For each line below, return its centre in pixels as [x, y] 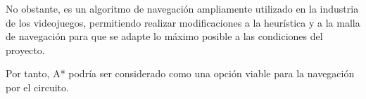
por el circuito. [37, 87]
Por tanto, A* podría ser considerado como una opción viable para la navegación [180, 73]
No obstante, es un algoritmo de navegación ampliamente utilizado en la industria [182, 8]
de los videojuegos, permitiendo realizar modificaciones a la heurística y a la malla [183, 22]
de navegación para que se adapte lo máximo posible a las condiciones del [164, 36]
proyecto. [25, 49]
